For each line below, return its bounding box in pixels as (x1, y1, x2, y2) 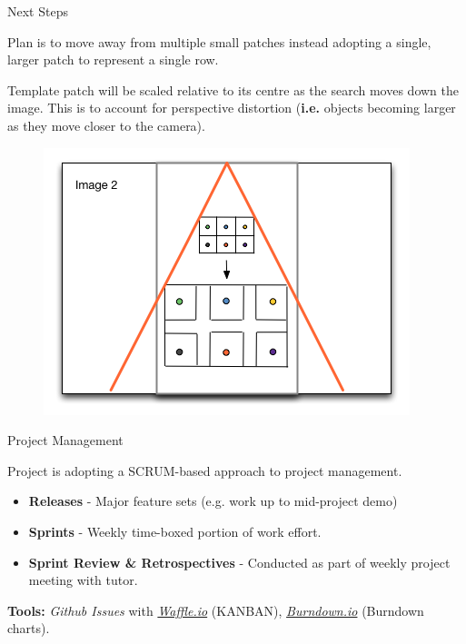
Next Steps (7, 2, 68, 20)
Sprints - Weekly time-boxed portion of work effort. (28, 521, 322, 540)
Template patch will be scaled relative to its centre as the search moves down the (7, 80, 460, 99)
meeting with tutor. (28, 570, 138, 590)
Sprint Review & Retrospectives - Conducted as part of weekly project (28, 552, 451, 571)
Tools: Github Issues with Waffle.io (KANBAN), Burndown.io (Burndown (7, 600, 424, 619)
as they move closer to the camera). (7, 115, 205, 134)
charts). (7, 619, 50, 638)
